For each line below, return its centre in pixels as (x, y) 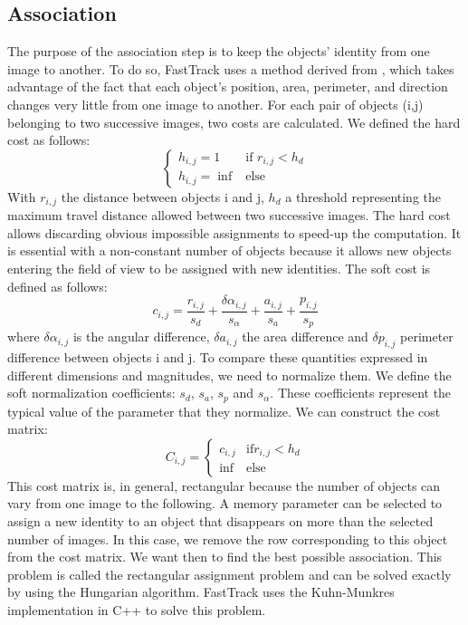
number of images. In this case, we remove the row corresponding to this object (228, 538)
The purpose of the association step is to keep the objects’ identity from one (219, 51)
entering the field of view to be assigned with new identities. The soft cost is (219, 268)
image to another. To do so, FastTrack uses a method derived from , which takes (231, 68)
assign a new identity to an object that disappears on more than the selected (220, 520)
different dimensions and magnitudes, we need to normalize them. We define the (229, 375)
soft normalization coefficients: (91, 393)
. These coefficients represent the (361, 393)
